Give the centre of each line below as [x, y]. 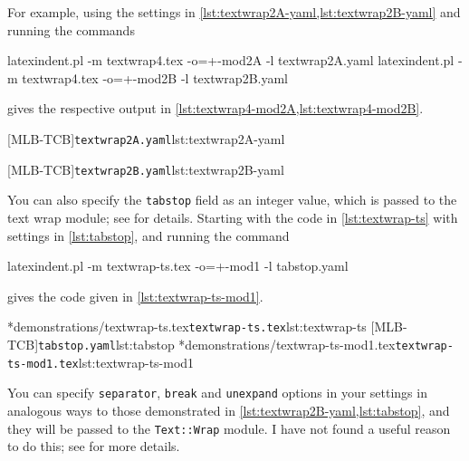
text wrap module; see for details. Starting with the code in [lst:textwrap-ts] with [233, 217]
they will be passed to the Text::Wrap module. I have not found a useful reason [229, 428]
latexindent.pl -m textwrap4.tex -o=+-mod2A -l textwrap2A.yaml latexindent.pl [231, 60]
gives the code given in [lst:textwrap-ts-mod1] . [135, 296]
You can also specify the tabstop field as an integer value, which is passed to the [232, 200]
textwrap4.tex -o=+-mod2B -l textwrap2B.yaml [155, 77]
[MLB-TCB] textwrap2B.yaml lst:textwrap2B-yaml [146, 169]
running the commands [71, 29]
